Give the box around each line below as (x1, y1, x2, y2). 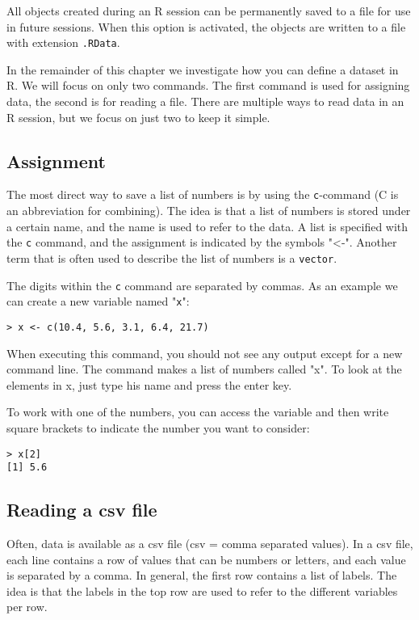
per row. (6, 598, 48, 615)
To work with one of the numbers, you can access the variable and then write (6, 403, 389, 420)
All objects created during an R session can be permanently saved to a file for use (6, 2, 411, 19)
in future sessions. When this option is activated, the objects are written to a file (6, 18, 406, 35)
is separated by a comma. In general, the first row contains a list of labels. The (6, 567, 397, 584)
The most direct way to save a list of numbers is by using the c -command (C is (6, 186, 399, 203)
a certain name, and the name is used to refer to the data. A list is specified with (6, 217, 409, 234)
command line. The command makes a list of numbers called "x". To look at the (6, 361, 402, 377)
